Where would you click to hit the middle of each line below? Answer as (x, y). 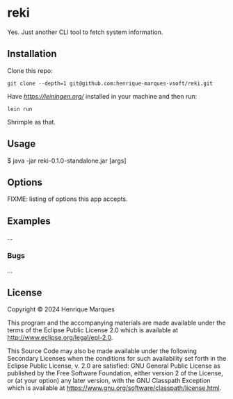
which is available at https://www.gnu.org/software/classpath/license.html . (114, 388)
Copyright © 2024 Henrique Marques (61, 309)
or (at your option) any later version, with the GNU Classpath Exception (109, 381)
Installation (32, 54)
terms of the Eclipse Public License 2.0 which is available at (93, 330)
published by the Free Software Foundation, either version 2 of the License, (115, 373)
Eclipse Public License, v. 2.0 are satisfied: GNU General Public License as (114, 366)
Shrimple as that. (31, 122)
